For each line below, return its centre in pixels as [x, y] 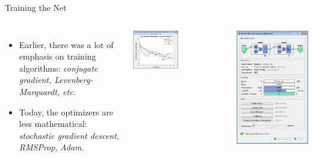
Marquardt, [39, 91]
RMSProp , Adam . [51, 147]
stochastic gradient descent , [69, 135]
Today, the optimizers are [66, 112]
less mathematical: [53, 124]
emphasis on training [57, 56]
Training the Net [36, 7]
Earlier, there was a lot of [66, 44]
